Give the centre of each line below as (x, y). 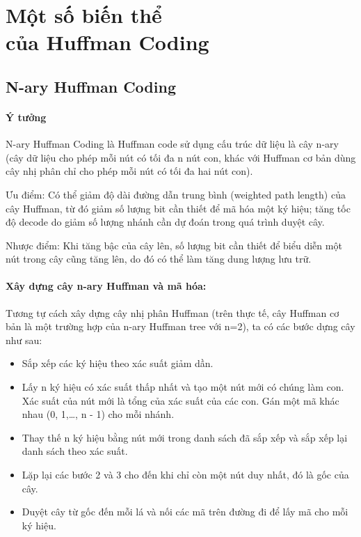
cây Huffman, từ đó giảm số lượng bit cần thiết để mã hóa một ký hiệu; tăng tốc (178, 208)
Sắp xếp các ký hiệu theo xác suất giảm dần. (118, 363)
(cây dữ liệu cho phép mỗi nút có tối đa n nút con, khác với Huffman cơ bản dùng (181, 157)
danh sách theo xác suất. (75, 451)
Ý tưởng (26, 117)
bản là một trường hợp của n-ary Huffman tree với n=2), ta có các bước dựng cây (180, 326)
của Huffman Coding (107, 42)
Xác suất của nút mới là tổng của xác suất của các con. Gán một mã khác (180, 400)
